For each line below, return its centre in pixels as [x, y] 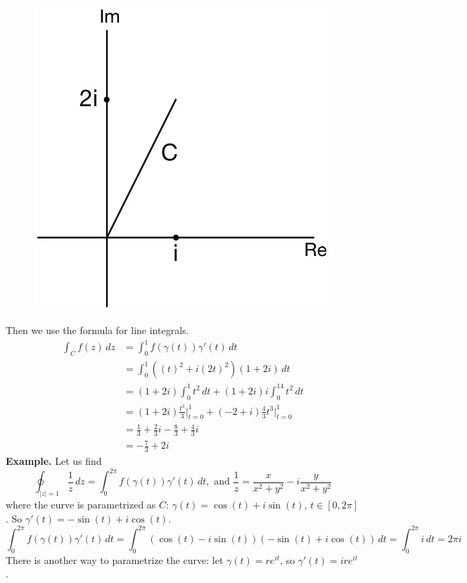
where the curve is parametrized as [81, 505]
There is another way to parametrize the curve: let [115, 559]
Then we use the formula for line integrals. [97, 330]
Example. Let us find [54, 461]
